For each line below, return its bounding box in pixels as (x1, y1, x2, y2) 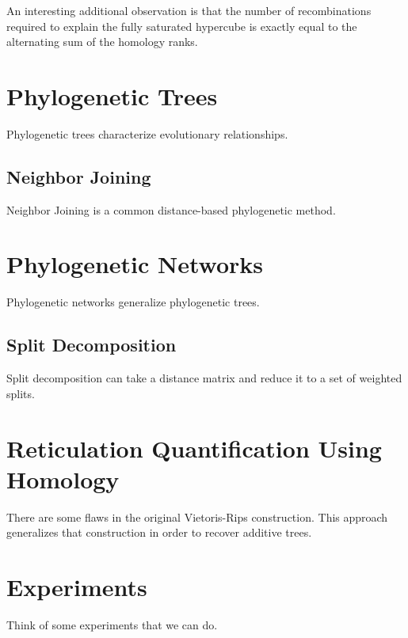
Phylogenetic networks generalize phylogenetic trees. (6, 294, 260, 310)
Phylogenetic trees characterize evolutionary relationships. (6, 125, 288, 142)
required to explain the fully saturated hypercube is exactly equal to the (6, 17, 357, 34)
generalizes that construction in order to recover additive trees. (6, 524, 312, 541)
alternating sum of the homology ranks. (6, 33, 198, 50)
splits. (6, 385, 35, 401)
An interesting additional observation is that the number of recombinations (6, 2, 372, 18)
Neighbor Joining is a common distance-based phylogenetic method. (6, 201, 336, 218)
